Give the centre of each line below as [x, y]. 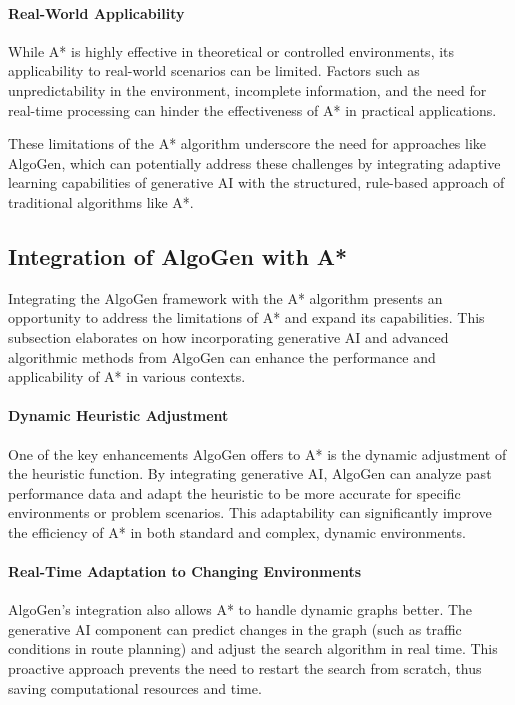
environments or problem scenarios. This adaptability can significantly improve [250, 512]
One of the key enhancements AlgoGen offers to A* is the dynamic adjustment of [257, 453]
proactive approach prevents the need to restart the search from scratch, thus [245, 668]
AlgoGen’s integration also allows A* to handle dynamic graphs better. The [240, 609]
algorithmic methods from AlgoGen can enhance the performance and [222, 356]
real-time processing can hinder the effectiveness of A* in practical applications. [252, 109]
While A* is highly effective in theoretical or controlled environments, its [231, 50]
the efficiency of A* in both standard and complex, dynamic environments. [237, 531]
